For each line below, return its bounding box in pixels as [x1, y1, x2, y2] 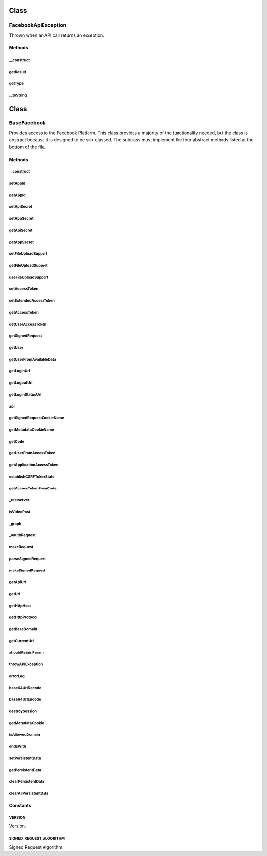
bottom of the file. [9, 144, 46, 150]
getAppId [9, 193, 26, 198]
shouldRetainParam [9, 650, 44, 655]
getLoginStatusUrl [9, 392, 42, 397]
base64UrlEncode [9, 697, 41, 702]
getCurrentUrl [9, 638, 34, 643]
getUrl [9, 591, 21, 596]
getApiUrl [9, 579, 27, 585]
